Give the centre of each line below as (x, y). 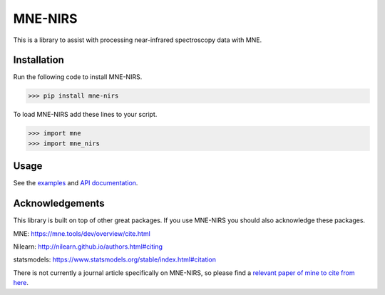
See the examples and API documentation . (76, 183)
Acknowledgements (59, 203)
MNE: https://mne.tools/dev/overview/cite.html (82, 233)
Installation (38, 60)
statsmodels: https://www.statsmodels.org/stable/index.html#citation (115, 259)
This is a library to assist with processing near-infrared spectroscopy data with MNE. (138, 40)
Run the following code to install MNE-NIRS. (78, 77)
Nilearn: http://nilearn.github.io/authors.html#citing (88, 247)
